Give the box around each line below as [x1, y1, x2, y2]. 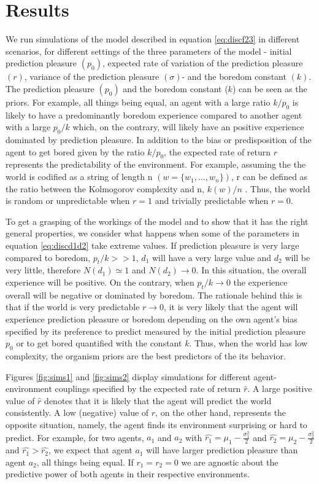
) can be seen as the [232, 82, 307, 95]
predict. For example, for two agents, [6, 431, 144, 443]
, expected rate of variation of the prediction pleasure [102, 57, 303, 69]
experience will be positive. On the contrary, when [6, 276, 194, 289]
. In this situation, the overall [196, 263, 307, 276]
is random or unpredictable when [6, 194, 130, 207]
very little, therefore [6, 263, 81, 276]
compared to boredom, [6, 251, 91, 263]
